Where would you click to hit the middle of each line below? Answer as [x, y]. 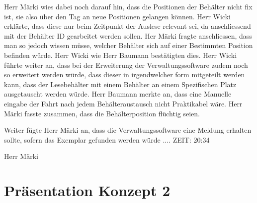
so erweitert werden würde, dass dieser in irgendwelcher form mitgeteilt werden [125, 75]
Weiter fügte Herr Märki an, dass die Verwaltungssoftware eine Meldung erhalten [128, 130]
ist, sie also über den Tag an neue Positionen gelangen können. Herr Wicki [118, 16]
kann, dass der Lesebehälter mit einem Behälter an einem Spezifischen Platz [120, 84]
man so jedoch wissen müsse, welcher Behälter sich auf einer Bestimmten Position [128, 45]
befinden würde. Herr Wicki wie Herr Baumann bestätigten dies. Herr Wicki [121, 55]
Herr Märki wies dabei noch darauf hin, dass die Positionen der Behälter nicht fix [128, 6]
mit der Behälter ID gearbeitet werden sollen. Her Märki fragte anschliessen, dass [128, 35]
